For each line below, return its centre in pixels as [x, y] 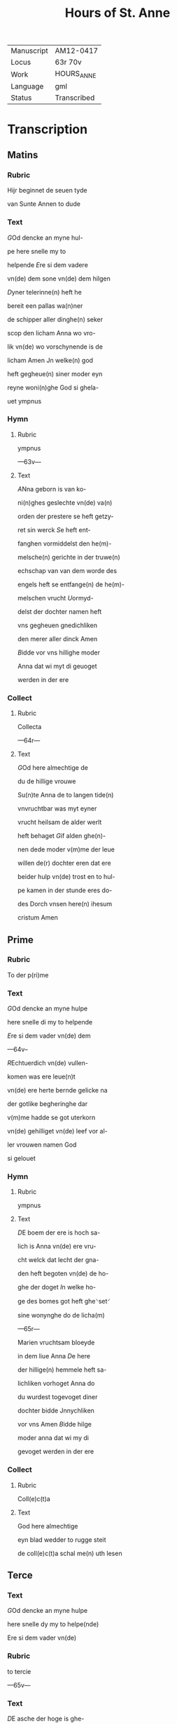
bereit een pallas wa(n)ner [45, 305]
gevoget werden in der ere [56, 1452]
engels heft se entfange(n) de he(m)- [71, 584]
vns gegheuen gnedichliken [57, 625]
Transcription [48, 129]
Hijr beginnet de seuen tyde [47, 191]
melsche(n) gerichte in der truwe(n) [69, 557]
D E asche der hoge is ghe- [46, 1718]
